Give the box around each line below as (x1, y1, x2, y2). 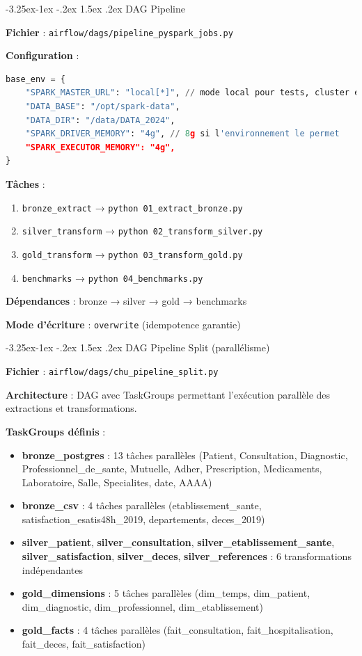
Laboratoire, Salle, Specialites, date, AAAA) (22, 474, 212, 489)
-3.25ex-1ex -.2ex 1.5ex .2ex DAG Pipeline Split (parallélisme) (6, 340, 270, 355)
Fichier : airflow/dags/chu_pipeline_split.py (6, 364, 219, 378)
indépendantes (22, 562, 84, 577)
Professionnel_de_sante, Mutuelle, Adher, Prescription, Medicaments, (22, 461, 322, 476)
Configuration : (6, 48, 79, 63)
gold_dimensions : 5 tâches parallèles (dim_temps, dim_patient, (22, 586, 310, 600)
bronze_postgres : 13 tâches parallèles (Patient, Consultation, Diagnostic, (22, 447, 348, 462)
